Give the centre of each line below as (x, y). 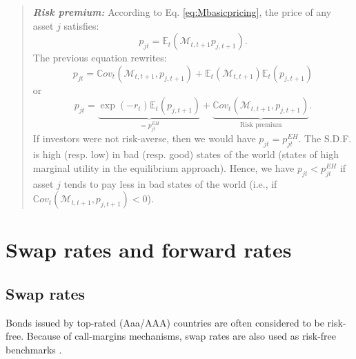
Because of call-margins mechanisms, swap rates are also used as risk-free (181, 336)
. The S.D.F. (325, 138)
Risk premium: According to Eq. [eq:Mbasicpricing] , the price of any (182, 12)
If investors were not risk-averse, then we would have (144, 138)
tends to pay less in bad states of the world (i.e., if (170, 183)
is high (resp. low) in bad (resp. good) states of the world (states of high (186, 154)
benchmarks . (34, 349)
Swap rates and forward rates (149, 250)
